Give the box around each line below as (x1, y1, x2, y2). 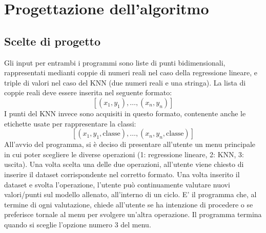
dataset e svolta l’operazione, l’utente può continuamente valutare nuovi (4, 179, 230, 189)
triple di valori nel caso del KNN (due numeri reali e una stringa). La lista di (4, 77, 246, 88)
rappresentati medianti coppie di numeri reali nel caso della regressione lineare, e (4, 67, 258, 78)
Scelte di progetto (4, 33, 101, 49)
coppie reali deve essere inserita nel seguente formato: (4, 87, 172, 98)
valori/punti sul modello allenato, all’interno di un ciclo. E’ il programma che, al (4, 189, 257, 200)
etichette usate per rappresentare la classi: (4, 118, 136, 129)
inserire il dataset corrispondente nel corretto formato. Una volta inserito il (4, 168, 240, 179)
